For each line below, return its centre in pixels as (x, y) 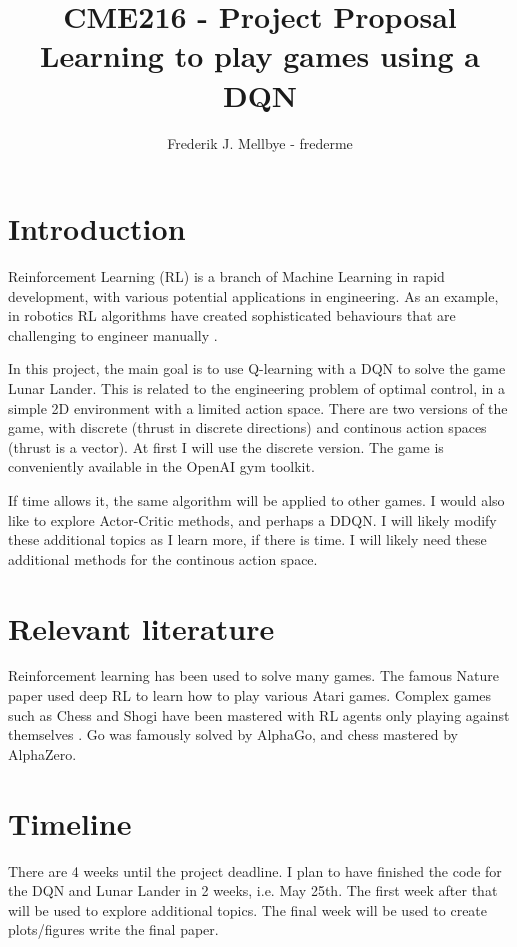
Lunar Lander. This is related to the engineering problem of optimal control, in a (257, 388)
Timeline (70, 822)
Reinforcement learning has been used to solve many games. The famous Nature (254, 675)
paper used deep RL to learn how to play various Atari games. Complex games (250, 695)
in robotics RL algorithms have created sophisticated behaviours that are (232, 315)
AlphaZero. (42, 753)
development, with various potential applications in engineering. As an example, (253, 295)
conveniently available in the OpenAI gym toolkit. (161, 466)
